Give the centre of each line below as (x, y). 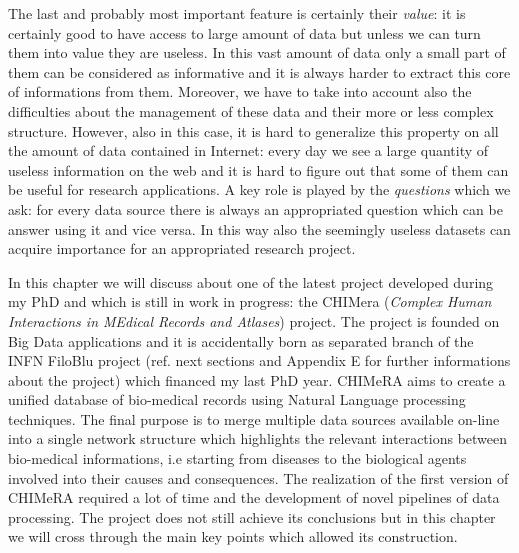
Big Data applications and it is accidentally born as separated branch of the (241, 340)
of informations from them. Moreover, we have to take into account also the (240, 91)
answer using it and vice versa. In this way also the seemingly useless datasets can (259, 228)
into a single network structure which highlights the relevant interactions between (258, 438)
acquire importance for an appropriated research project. (182, 248)
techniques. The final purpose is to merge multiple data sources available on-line (254, 418)
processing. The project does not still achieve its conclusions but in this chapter (252, 516)
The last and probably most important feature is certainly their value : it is (237, 13)
